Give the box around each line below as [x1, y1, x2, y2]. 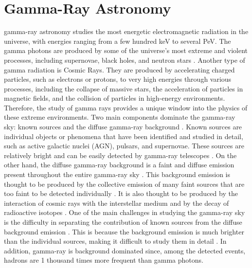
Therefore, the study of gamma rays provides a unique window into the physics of [4, 102, 248, 112]
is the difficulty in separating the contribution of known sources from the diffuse [4, 217, 242, 227]
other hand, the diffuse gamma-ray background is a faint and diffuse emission [4, 160, 234, 170]
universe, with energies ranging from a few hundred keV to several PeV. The [4, 36, 231, 46]
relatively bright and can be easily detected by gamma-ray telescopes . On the [4, 150, 237, 160]
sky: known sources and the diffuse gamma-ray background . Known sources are [4, 122, 242, 132]
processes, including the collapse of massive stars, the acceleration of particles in [4, 83, 243, 93]
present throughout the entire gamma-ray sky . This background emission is [4, 169, 230, 179]
